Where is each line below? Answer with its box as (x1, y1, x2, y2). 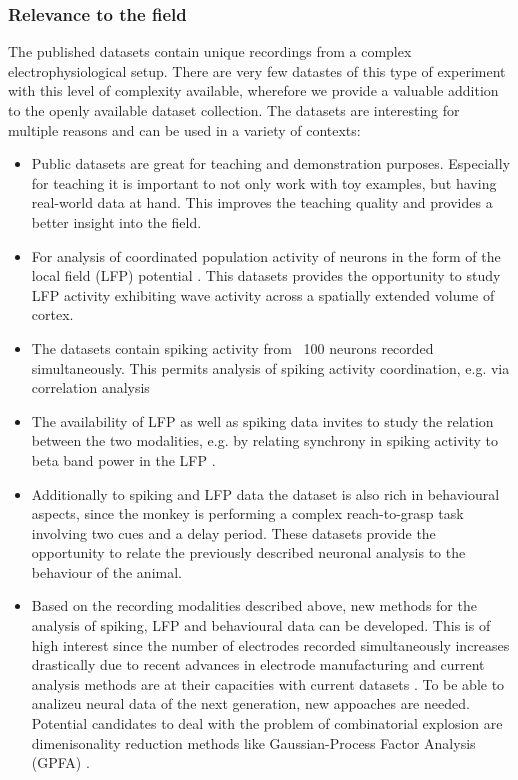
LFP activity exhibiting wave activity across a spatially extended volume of (31, 284, 495, 305)
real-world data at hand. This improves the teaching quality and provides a (31, 192, 493, 213)
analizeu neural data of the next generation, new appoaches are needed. (31, 693, 470, 714)
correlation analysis (31, 377, 150, 398)
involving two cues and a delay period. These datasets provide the (31, 522, 436, 543)
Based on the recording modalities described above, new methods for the (31, 595, 477, 616)
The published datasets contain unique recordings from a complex (8, 41, 412, 62)
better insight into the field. (31, 211, 202, 232)
